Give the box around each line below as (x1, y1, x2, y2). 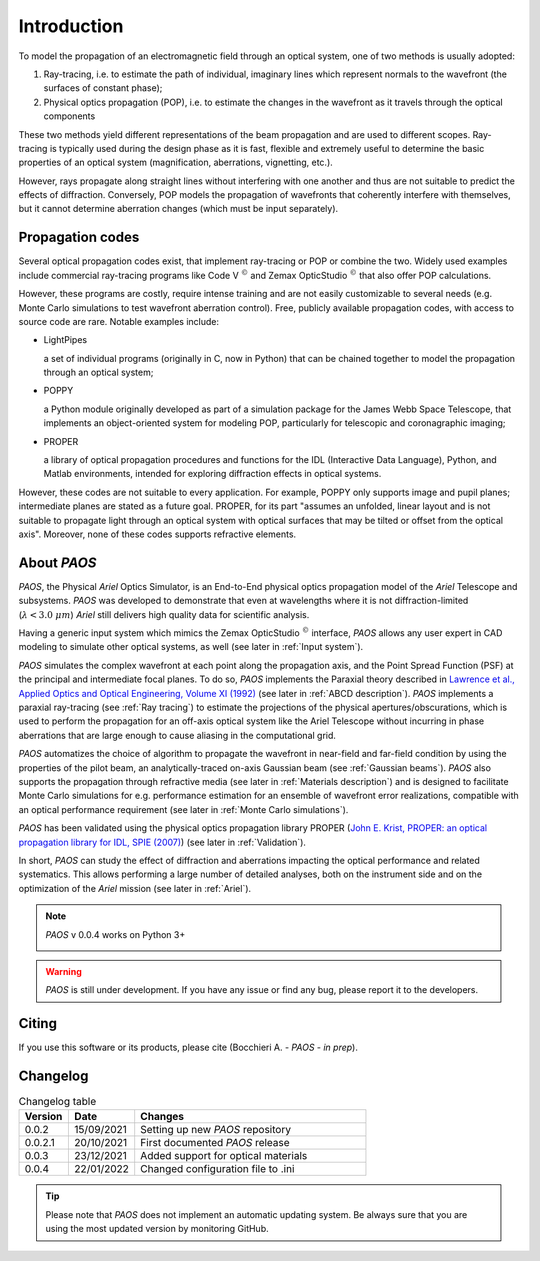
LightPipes (43, 334, 88, 346)
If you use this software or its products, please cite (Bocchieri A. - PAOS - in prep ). (18, 1041, 359, 1054)
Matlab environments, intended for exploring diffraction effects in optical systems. (43, 468, 382, 480)
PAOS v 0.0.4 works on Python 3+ (45, 928, 186, 940)
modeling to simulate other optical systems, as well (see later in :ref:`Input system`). (18, 641, 364, 653)
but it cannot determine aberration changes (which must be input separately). (18, 203, 339, 215)
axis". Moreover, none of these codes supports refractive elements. (18, 528, 297, 540)
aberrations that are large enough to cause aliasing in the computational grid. (18, 729, 337, 741)
